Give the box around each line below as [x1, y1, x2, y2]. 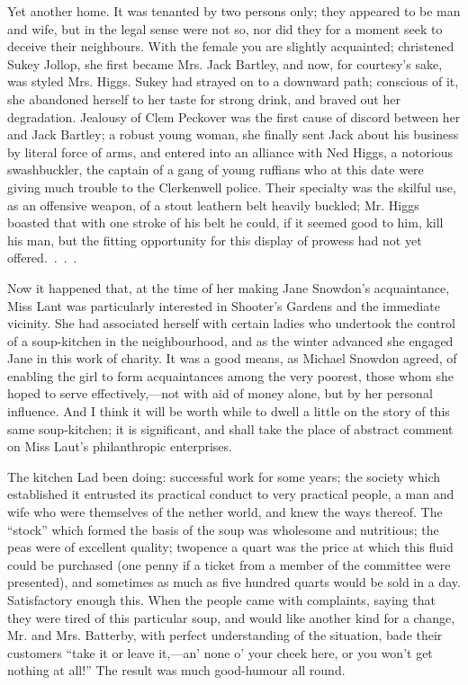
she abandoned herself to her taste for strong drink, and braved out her [7, 89, 400, 108]
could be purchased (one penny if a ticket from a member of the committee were [7, 555, 451, 574]
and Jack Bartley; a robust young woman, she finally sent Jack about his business [7, 125, 459, 144]
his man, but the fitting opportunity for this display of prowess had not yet [7, 230, 422, 249]
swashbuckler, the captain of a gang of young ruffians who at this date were [7, 160, 424, 179]
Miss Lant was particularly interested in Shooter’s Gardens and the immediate [7, 296, 440, 315]
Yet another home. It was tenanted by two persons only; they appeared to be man [7, 2, 461, 20]
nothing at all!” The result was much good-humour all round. [7, 661, 346, 680]
